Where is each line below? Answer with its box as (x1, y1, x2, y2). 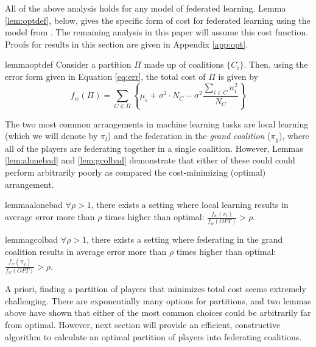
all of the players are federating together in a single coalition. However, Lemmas (5, 141, 303, 154)
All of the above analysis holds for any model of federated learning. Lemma (5, 2, 286, 14)
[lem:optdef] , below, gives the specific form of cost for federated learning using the (5, 13, 311, 26)
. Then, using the (244, 58, 308, 71)
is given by (218, 70, 258, 82)
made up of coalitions (144, 58, 224, 71)
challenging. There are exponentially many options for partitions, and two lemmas (5, 294, 311, 307)
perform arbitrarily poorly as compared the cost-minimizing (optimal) (5, 165, 266, 178)
